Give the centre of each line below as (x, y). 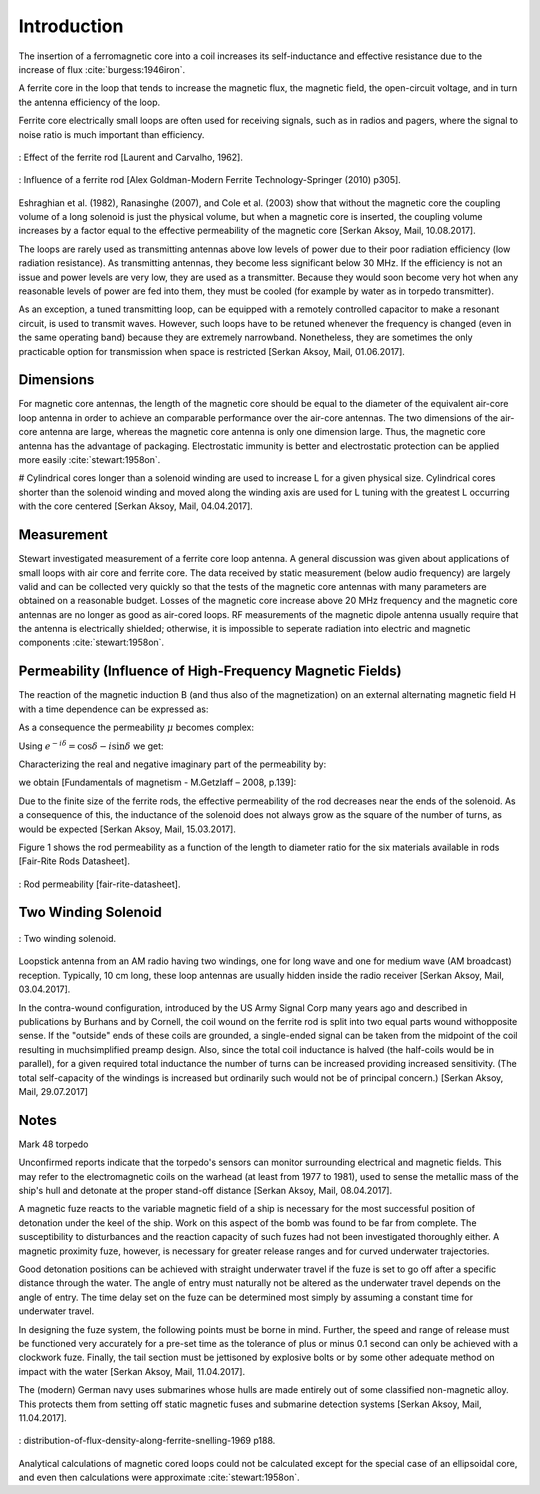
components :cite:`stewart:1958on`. (91, 642)
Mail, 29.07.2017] (53, 1091)
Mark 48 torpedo (53, 1144)
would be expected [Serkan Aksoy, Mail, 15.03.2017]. (127, 829)
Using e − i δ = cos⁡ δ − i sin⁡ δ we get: (91, 745)
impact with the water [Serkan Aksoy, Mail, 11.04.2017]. (131, 1371)
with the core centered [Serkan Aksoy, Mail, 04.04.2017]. (136, 506)
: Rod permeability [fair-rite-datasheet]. (99, 884)
